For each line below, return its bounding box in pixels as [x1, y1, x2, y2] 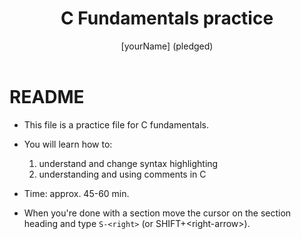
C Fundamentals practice [60, 7, 274, 30]
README [9, 85, 85, 108]
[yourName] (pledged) [120, 40, 214, 52]
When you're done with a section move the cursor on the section [23, 207, 292, 219]
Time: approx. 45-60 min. [23, 187, 130, 199]
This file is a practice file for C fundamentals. [23, 118, 209, 131]
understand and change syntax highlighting [38, 157, 219, 169]
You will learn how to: [23, 138, 113, 150]
